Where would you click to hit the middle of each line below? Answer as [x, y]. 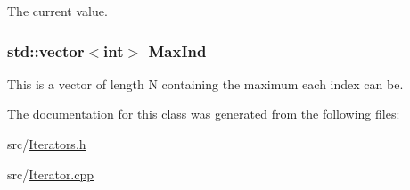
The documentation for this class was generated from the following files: [204, 114]
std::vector [46, 50]
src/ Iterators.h [47, 144]
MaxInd [177, 50]
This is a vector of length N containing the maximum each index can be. [205, 83]
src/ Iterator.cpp [51, 173]
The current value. [57, 11]
